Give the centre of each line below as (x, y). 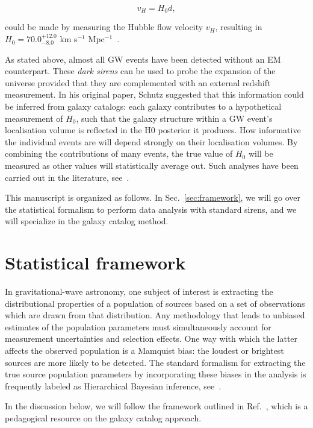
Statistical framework (95, 263)
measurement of (34, 118)
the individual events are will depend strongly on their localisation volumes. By (151, 141)
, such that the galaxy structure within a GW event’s (174, 118)
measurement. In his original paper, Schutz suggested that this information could (154, 94)
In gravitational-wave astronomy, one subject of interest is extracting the (139, 291)
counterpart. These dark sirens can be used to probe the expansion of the (140, 71)
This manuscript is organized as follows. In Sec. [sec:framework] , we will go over (153, 197)
